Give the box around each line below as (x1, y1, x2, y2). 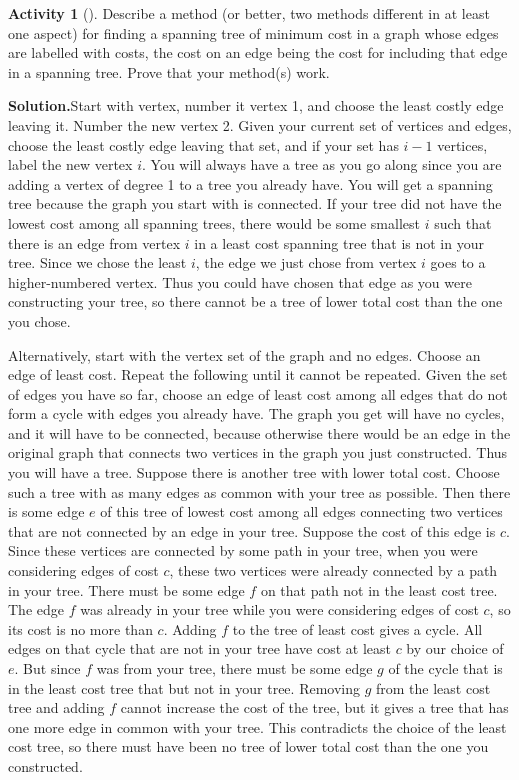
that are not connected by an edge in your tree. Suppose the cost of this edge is (8, 520, 496, 541)
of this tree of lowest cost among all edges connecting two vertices (100, 501, 503, 522)
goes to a (430, 252, 486, 273)
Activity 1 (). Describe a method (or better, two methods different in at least (8, 3, 490, 23)
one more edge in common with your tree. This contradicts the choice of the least (8, 716, 507, 737)
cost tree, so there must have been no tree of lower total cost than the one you (8, 736, 489, 757)
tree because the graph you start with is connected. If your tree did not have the (8, 193, 502, 214)
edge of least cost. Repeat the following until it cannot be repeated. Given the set (8, 364, 508, 385)
